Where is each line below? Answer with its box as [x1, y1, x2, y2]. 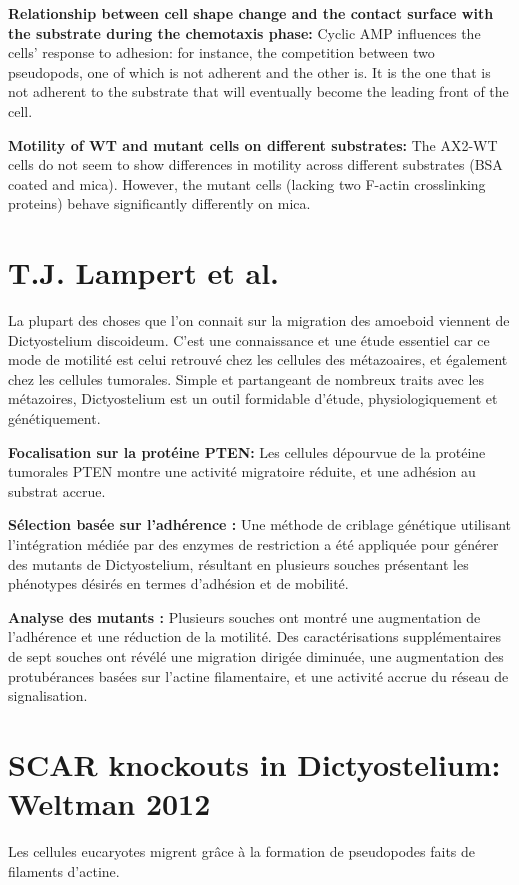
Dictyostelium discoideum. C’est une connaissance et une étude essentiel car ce [8, 329, 490, 350]
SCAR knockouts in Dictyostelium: [8, 743, 501, 784]
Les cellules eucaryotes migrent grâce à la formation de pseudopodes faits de [8, 841, 476, 862]
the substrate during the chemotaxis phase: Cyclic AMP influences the [8, 22, 481, 43]
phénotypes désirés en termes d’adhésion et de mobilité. [8, 573, 349, 594]
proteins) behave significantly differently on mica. [8, 193, 311, 214]
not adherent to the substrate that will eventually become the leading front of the [8, 81, 509, 102]
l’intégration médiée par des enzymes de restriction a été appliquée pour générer [8, 534, 499, 554]
